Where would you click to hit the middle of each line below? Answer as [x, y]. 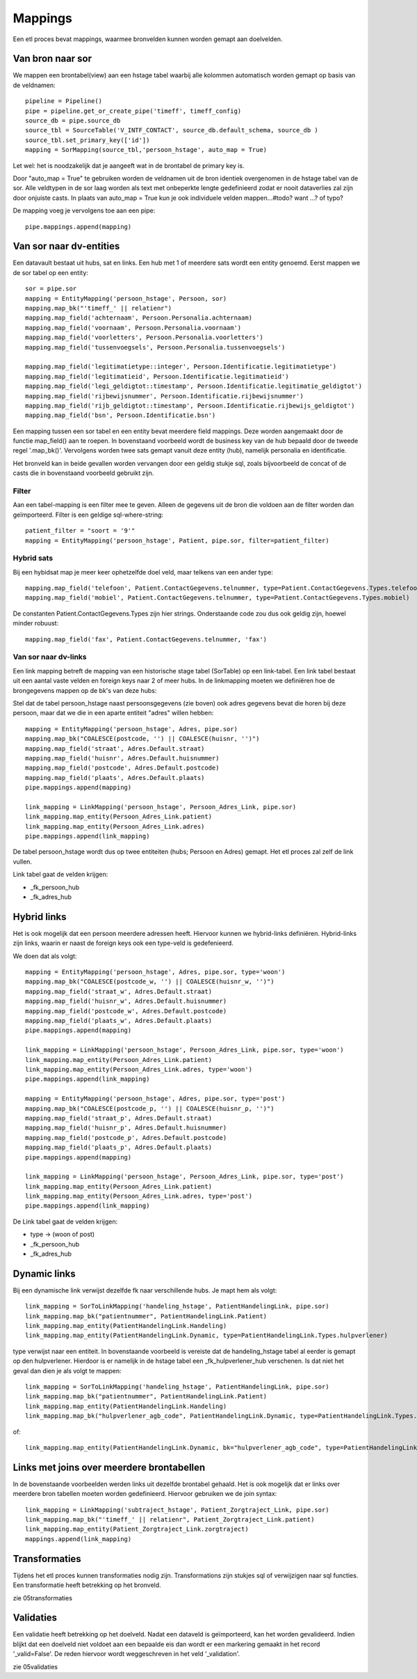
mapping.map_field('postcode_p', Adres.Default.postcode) [126, 1138]
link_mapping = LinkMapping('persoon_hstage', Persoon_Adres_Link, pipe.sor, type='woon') [185, 1050]
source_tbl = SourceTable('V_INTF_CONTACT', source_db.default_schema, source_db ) [172, 130]
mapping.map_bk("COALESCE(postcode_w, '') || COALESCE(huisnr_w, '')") [150, 982]
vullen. [23, 861]
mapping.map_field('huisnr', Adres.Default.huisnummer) [122, 758]
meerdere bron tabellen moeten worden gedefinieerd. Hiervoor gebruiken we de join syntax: [145, 1494]
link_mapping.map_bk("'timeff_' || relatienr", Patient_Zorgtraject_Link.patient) [170, 1520]
